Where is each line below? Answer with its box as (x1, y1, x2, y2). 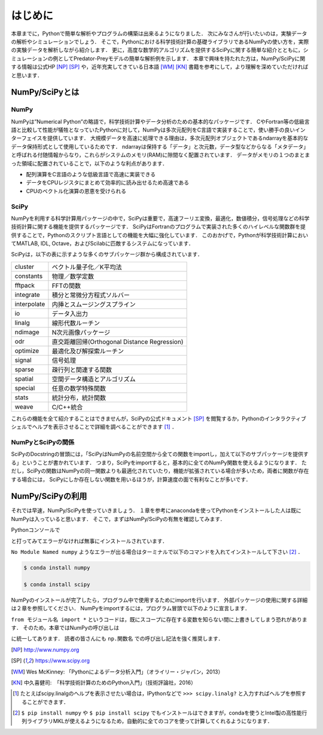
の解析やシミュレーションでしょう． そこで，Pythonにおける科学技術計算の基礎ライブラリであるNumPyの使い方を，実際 (11, 38, 309, 45)
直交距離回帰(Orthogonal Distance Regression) (51, 338, 184, 346)
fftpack (14, 281, 35, 289)
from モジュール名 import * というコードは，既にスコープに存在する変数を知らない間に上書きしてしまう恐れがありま (11, 615, 307, 623)
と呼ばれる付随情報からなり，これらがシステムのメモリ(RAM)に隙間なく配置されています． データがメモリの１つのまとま (11, 151, 310, 158)
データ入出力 (51, 310, 88, 318)
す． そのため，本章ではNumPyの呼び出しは (11, 624, 120, 631)
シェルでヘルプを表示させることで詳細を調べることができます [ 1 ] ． (11, 423, 178, 430)
